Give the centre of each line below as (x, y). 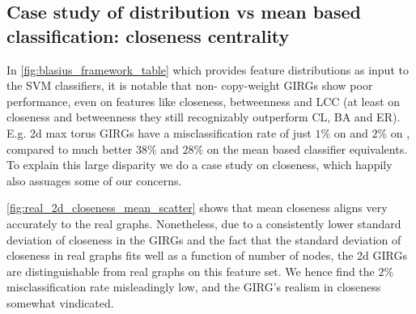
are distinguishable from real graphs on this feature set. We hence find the (191, 271)
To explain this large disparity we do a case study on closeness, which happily (200, 165)
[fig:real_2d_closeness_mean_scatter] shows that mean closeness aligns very (197, 208)
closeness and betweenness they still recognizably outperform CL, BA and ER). (204, 117)
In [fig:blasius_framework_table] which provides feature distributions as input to (208, 69)
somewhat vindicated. (60, 302)
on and (351, 132)
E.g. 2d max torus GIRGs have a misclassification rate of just (159, 132)
